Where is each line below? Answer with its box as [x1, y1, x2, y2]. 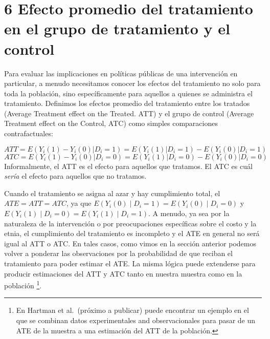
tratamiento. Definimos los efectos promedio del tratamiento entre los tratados [4, 98, 250, 109]
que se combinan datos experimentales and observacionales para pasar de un [16, 315, 256, 326]
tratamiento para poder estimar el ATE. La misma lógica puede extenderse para [4, 258, 256, 268]
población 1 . [4, 279, 42, 290]
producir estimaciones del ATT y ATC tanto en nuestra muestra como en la [4, 268, 242, 279]
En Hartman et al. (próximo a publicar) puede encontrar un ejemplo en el [16, 305, 249, 315]
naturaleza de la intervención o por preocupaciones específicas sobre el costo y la [4, 218, 257, 228]
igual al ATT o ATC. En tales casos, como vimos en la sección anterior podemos [4, 238, 256, 248]
